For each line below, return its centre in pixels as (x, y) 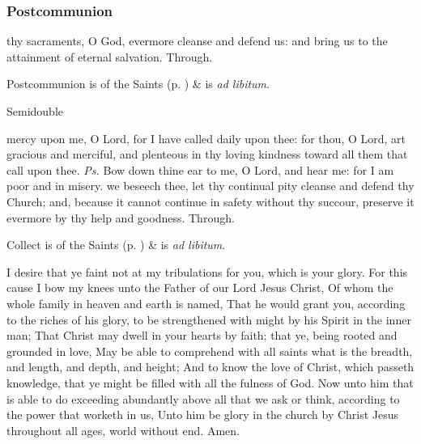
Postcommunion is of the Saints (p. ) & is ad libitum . (138, 84)
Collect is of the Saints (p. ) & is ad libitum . (116, 245)
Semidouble (35, 111)
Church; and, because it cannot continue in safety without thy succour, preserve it (210, 201)
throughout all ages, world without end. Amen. (123, 430)
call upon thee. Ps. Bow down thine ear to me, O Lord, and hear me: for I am (200, 169)
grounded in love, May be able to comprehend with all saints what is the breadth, (210, 351)
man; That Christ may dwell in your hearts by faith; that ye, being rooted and (202, 335)
